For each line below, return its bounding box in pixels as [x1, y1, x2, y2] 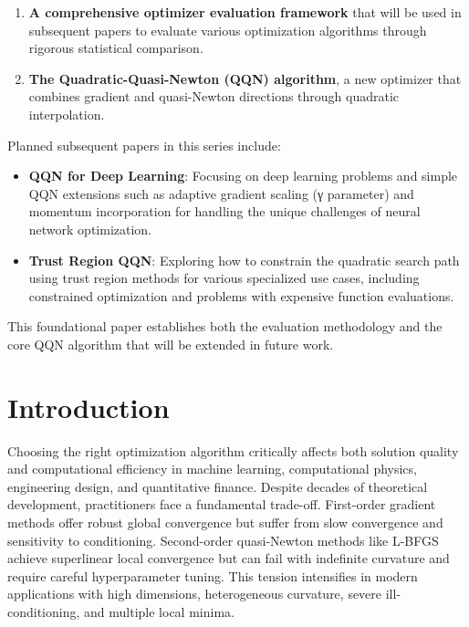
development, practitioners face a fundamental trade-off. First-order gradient [7, 495, 436, 514]
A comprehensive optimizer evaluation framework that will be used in [28, 3, 462, 21]
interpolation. [28, 104, 105, 123]
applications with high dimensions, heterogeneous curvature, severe [7, 584, 382, 603]
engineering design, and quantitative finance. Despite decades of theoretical [7, 476, 428, 496]
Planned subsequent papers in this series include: [7, 135, 281, 154]
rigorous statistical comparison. [28, 38, 203, 57]
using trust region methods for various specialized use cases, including [28, 268, 420, 287]
